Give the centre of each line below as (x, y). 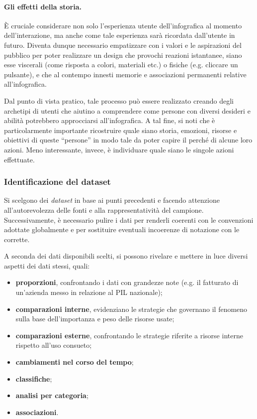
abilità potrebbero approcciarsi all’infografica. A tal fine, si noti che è (110, 120)
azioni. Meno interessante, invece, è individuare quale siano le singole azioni (119, 149)
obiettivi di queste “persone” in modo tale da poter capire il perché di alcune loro (128, 140)
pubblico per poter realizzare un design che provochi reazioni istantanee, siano (123, 55)
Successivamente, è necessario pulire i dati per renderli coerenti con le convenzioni (129, 219)
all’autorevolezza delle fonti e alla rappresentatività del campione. (104, 209)
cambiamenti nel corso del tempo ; (75, 362)
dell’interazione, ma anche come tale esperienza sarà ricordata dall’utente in (120, 35)
